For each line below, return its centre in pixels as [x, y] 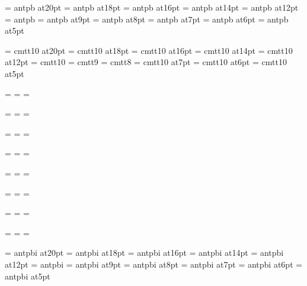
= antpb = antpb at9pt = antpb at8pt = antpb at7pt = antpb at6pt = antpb [147, 19]
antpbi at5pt [28, 276]
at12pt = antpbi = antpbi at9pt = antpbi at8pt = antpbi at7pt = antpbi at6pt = [154, 264]
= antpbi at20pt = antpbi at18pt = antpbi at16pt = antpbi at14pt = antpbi [144, 253]
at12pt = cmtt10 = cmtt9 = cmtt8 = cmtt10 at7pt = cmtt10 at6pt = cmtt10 [146, 62]
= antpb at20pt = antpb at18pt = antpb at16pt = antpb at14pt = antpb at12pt [152, 7]
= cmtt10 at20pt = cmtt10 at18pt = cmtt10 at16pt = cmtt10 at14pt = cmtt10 [149, 50]
